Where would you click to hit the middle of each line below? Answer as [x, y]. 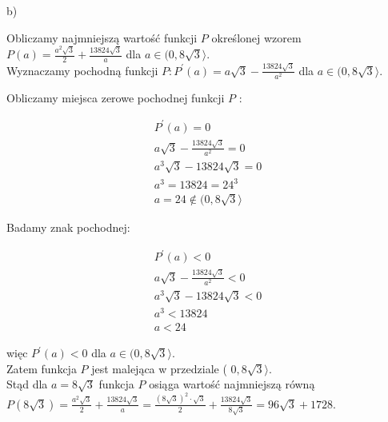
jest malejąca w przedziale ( [159, 368]
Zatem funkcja [42, 368]
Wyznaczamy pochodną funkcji [82, 70]
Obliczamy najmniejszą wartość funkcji [102, 37]
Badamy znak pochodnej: [68, 227]
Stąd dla [27, 384]
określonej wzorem [256, 37]
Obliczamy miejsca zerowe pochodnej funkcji [116, 97]
